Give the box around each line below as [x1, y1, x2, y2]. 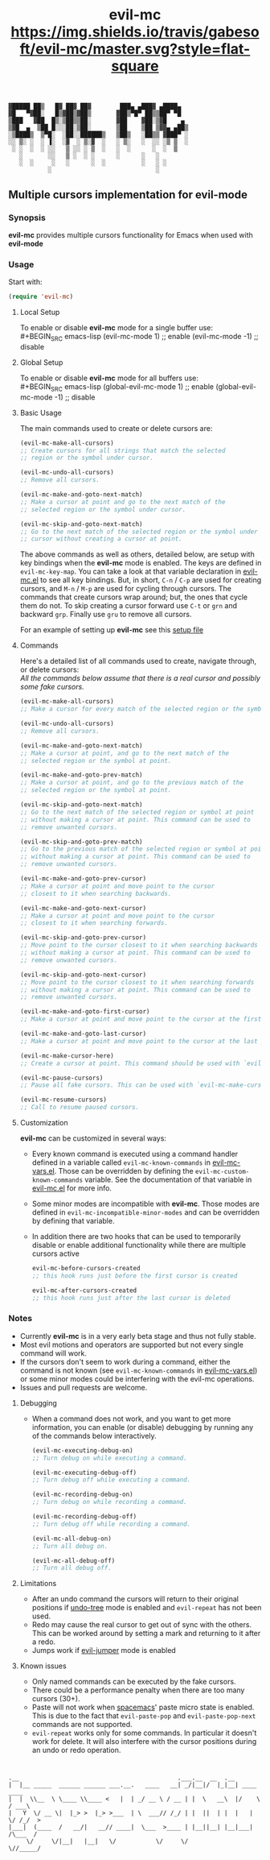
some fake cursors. [19, 682, 84, 692]
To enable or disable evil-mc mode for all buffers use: [19, 373, 199, 383]
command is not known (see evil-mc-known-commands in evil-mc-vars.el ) [19, 1365, 258, 1375]
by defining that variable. [31, 1216, 115, 1226]
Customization [19, 1118, 68, 1128]
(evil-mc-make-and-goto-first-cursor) [19, 1008, 150, 1016]
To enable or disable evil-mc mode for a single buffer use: [19, 323, 214, 333]
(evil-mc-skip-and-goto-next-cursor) [19, 971, 147, 979]
